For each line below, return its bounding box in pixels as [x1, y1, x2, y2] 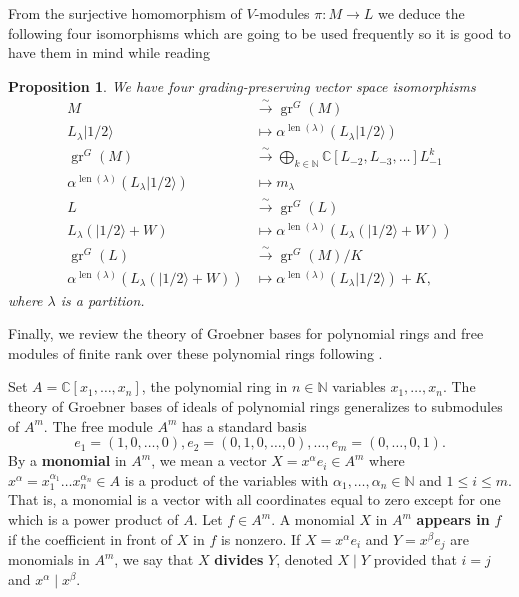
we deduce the [377, 3, 465, 23]
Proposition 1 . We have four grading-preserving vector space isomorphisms [8, 75, 476, 96]
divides [214, 549, 264, 570]
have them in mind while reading [8, 42, 210, 63]
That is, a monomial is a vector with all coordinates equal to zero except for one [8, 489, 501, 510]
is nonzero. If [220, 528, 301, 549]
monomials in [8, 549, 90, 570]
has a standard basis [181, 415, 307, 436]
